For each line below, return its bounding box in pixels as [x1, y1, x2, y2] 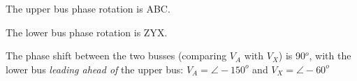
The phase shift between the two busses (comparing [6, 48, 227, 63]
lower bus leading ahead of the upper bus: [6, 61, 184, 76]
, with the [309, 48, 351, 63]
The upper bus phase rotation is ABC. [6, 1, 170, 15]
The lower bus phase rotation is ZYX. [6, 24, 168, 39]
